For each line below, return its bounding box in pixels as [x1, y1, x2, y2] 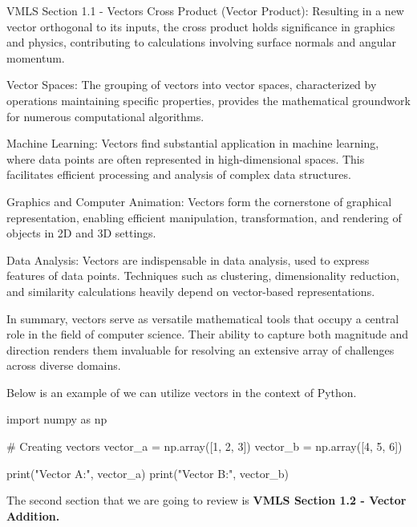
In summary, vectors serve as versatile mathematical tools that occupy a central [6, 310, 399, 326]
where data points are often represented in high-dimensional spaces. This [6, 150, 365, 167]
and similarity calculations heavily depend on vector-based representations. [6, 282, 375, 299]
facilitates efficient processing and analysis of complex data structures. [6, 166, 351, 183]
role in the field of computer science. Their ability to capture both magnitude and [6, 326, 409, 343]
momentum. [6, 49, 65, 66]
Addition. [6, 507, 60, 524]
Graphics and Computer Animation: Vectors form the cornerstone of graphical [6, 193, 392, 209]
